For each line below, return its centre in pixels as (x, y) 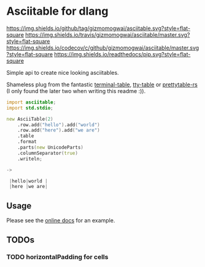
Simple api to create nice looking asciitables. (63, 72)
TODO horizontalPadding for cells (57, 257)
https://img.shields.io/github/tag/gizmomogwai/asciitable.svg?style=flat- (99, 28)
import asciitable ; (31, 102)
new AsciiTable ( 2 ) (30, 119)
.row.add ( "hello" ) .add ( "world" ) (59, 125)
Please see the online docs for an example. (61, 220)
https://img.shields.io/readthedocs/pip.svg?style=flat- (122, 54)
